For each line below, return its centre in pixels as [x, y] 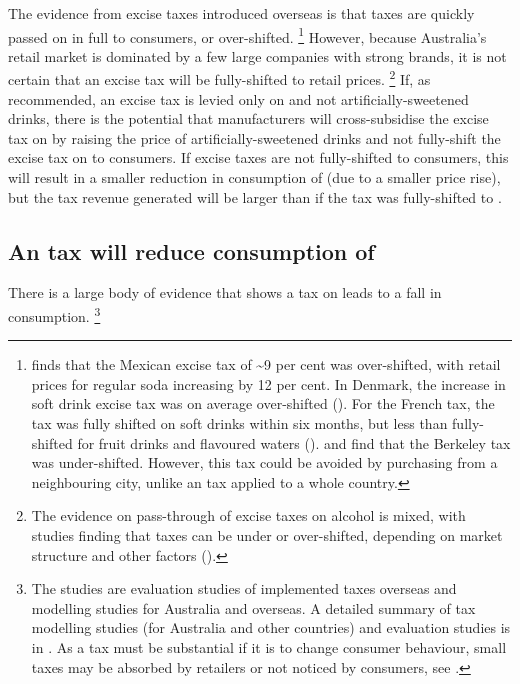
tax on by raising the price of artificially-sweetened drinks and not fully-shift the [254, 137]
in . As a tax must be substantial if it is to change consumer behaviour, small [269, 647]
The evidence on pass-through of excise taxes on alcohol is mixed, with [248, 515]
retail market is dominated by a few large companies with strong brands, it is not [257, 55]
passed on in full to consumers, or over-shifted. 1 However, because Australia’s [247, 35]
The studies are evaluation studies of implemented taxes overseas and [244, 588]
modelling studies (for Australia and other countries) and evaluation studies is [271, 627]
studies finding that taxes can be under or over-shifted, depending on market [267, 535]
